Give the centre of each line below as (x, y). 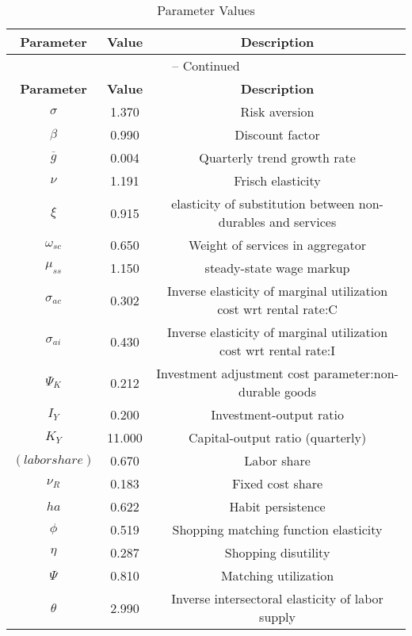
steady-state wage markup (277, 268)
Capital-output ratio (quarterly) (277, 437)
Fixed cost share (277, 483)
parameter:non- (356, 373)
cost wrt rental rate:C (277, 309)
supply (277, 617)
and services (303, 222)
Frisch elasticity (277, 180)
